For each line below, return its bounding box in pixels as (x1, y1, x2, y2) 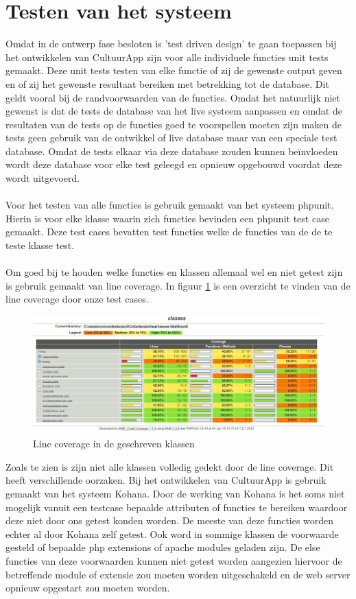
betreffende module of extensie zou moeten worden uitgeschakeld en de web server (5, 567, 351, 581)
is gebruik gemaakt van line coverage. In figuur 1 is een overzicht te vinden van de (5, 278, 351, 292)
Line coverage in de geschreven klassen (33, 436, 195, 451)
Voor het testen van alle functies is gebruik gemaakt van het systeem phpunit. (5, 198, 334, 212)
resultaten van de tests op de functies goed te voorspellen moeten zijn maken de (5, 117, 342, 131)
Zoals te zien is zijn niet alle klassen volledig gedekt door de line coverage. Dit (5, 459, 334, 473)
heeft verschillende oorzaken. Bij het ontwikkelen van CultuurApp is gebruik (5, 473, 327, 487)
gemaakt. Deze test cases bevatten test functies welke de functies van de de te (5, 224, 333, 239)
